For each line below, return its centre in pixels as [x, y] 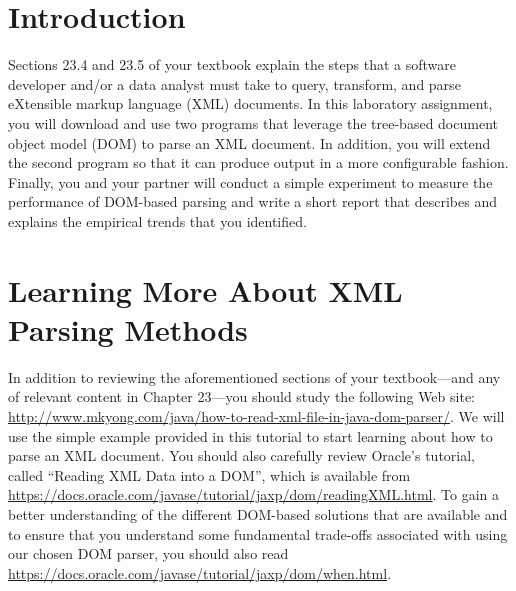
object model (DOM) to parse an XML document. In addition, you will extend [249, 142]
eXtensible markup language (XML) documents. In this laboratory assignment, [250, 103]
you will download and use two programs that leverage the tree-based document [253, 122]
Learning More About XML [205, 289]
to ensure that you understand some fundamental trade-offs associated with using [258, 533]
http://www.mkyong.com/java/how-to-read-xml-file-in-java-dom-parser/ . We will [256, 415]
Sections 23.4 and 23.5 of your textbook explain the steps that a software [232, 64]
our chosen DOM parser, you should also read [148, 553]
